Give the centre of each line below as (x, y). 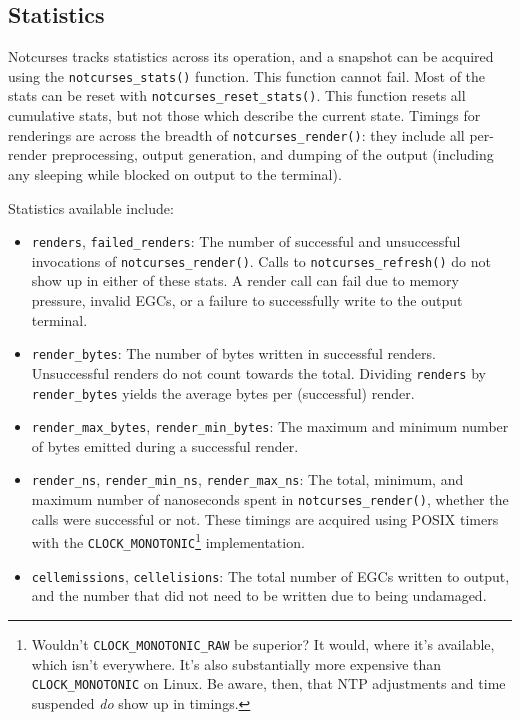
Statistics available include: (91, 207)
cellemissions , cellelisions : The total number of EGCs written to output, (270, 575)
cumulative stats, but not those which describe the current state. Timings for (244, 115)
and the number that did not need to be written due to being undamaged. (259, 595)
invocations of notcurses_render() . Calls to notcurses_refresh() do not (261, 260)
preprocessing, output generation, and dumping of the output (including (272, 154)
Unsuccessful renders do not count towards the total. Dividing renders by (258, 372)
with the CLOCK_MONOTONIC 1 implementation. (168, 541)
